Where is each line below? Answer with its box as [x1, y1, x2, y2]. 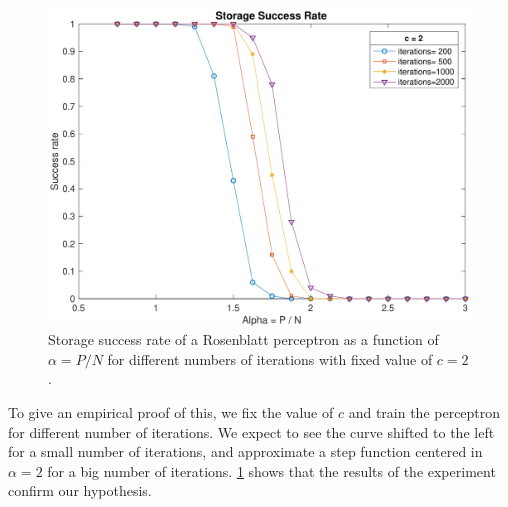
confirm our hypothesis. [8, 480, 152, 501]
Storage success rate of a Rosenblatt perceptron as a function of [48, 329, 439, 350]
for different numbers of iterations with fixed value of [107, 348, 433, 369]
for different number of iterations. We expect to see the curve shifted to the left [8, 421, 495, 442]
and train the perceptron [348, 401, 501, 422]
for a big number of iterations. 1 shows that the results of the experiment [47, 460, 496, 481]
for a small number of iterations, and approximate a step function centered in [8, 441, 483, 462]
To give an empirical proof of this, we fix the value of [8, 401, 334, 422]
